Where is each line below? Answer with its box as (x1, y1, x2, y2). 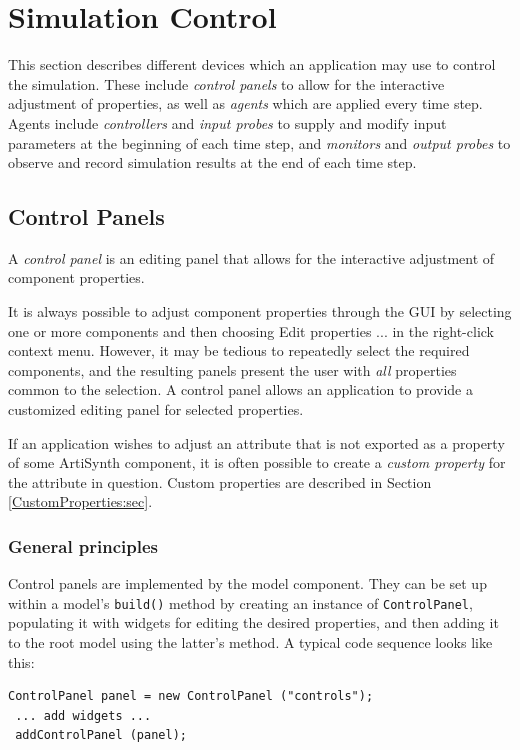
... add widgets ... (15, 708, 152, 723)
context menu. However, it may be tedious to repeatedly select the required (8, 340, 470, 361)
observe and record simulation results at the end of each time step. (8, 152, 417, 173)
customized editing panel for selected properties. (8, 399, 304, 420)
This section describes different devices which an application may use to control (8, 54, 496, 75)
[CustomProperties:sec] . (8, 491, 153, 512)
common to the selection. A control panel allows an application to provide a (8, 379, 473, 400)
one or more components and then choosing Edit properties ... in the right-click (8, 320, 494, 341)
